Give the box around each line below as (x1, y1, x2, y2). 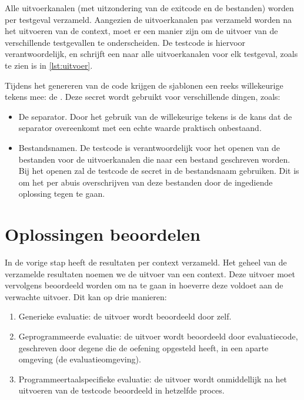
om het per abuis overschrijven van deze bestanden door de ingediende (18, 176, 273, 188)
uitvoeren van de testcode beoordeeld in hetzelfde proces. (18, 384, 225, 396)
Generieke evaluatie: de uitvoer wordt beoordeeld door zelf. (18, 310, 232, 322)
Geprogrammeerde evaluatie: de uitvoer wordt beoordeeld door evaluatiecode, (18, 330, 298, 342)
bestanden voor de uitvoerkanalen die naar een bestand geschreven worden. (18, 153, 290, 165)
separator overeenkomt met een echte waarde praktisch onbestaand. (18, 122, 262, 134)
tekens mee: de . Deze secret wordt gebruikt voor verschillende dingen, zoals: (5, 90, 280, 103)
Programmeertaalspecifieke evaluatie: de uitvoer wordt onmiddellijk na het (18, 372, 288, 385)
